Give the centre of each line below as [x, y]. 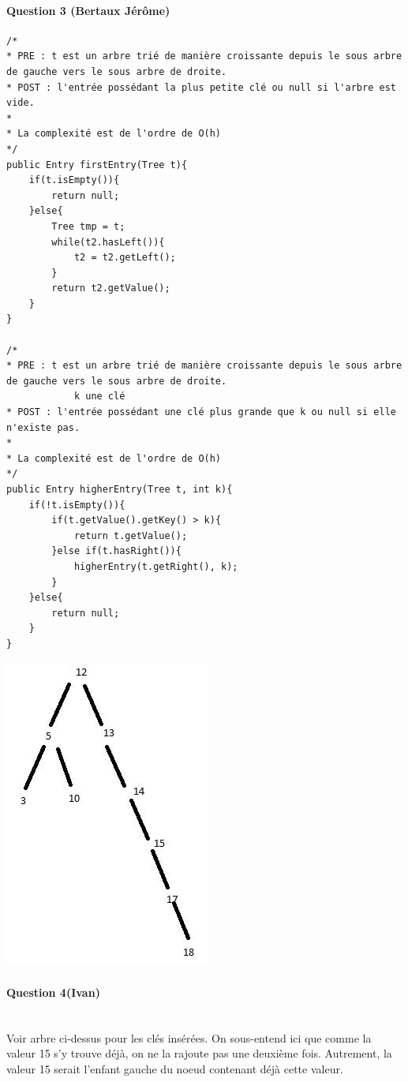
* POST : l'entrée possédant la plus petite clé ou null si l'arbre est [201, 87]
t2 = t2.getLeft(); [125, 258]
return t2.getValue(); [111, 288]
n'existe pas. [43, 427]
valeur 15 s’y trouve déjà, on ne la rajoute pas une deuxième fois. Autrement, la [199, 1053]
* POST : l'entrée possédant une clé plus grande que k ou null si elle [201, 412]
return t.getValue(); [131, 535]
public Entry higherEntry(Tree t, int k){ [120, 490]
